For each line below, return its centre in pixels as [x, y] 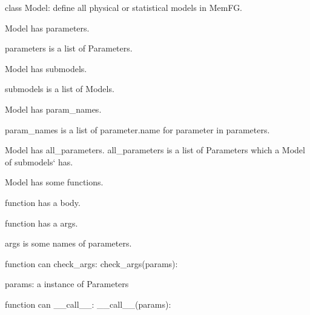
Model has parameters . [47, 28]
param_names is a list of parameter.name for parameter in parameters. [137, 129]
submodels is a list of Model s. [60, 89]
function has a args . [41, 223]
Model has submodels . [46, 68]
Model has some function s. [54, 182]
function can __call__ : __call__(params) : [88, 304]
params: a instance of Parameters [67, 284]
